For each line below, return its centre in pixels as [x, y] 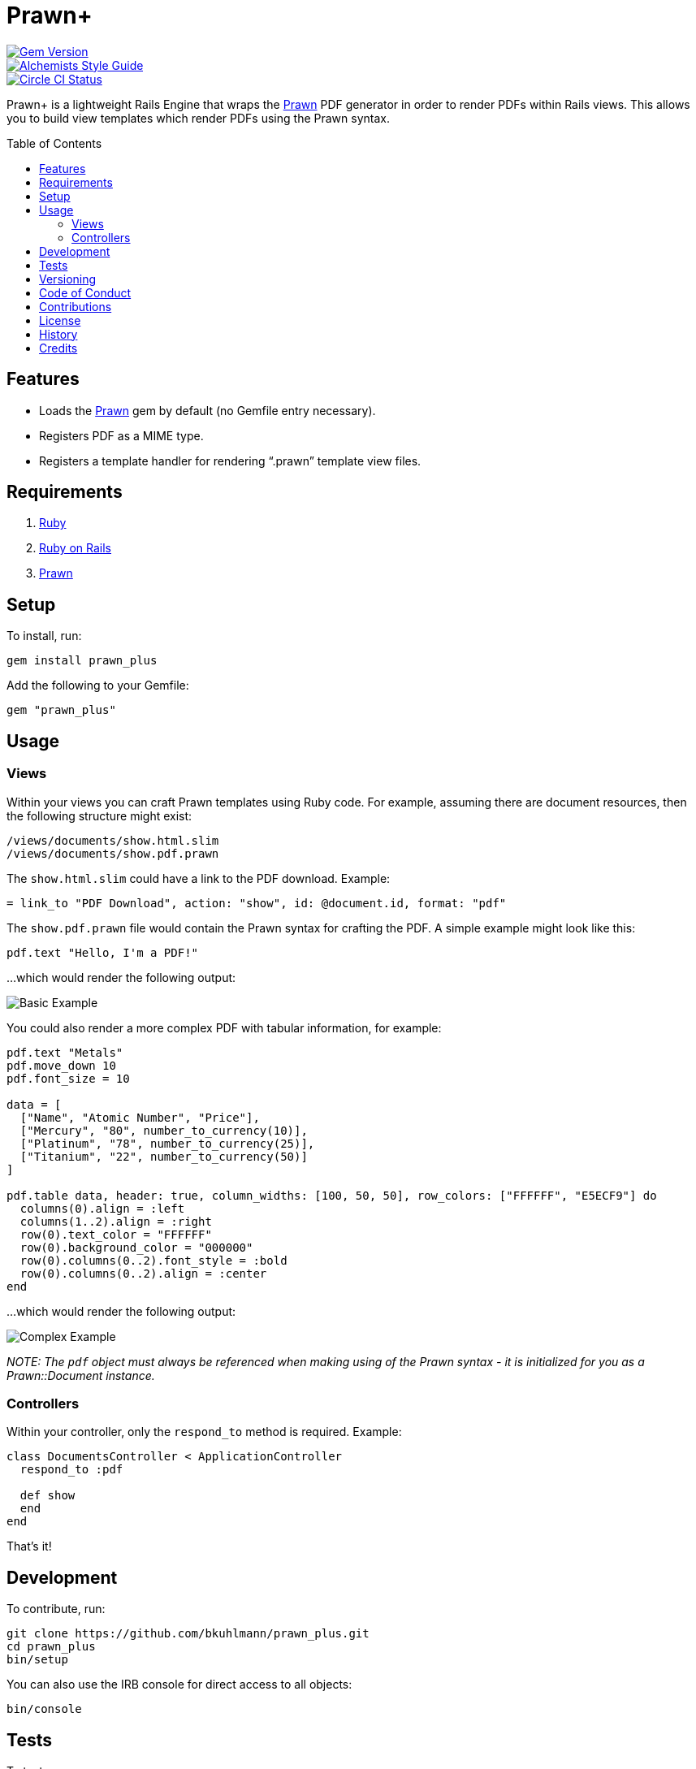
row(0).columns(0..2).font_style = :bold [153, 1260]
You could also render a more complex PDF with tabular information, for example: [224, 1027]
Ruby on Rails [75, 548]
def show [48, 1496]
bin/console [44, 1709]
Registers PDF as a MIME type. [121, 435]
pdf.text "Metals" [65, 1052]
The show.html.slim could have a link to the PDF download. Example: [199, 878]
